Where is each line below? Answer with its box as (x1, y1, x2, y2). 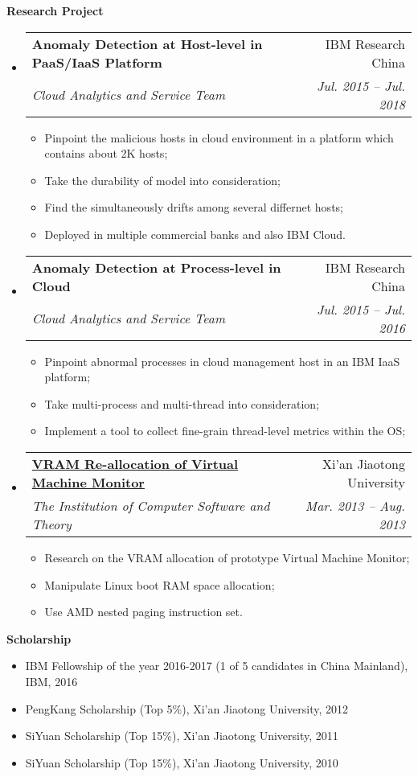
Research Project (6, 2, 104, 18)
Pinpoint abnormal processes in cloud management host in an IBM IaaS (44, 352, 400, 369)
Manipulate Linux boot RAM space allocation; (44, 576, 275, 593)
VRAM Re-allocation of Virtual (31, 454, 239, 473)
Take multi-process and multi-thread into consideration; (44, 395, 320, 412)
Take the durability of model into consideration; (44, 171, 281, 188)
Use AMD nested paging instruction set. (44, 603, 243, 620)
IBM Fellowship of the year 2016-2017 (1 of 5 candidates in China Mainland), (25, 657, 408, 674)
